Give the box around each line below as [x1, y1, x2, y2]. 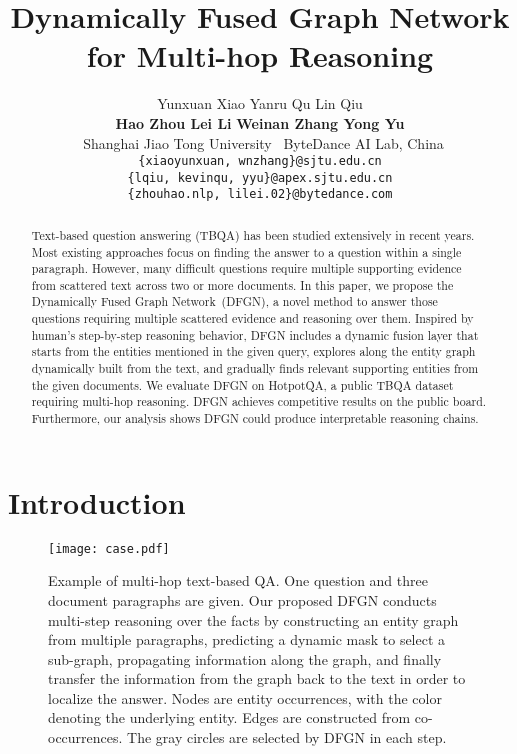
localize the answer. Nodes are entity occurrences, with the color [48, 687, 442, 708]
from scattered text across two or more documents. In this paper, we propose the [31, 276, 454, 293]
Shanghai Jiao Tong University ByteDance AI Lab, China [83, 132, 444, 153]
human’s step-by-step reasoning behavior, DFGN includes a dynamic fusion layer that [31, 326, 479, 343]
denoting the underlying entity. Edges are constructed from [48, 707, 411, 728]
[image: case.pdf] [48, 541, 170, 556]
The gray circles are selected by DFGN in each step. [127, 727, 447, 748]
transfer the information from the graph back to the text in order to [48, 668, 466, 689]
